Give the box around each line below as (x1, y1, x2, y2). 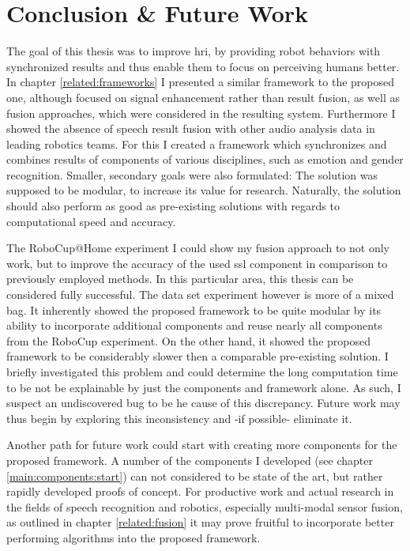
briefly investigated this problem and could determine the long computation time (6, 364, 398, 379)
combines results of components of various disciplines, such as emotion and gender (6, 151, 404, 168)
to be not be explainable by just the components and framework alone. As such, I (6, 379, 401, 395)
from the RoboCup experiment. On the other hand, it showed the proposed (6, 332, 371, 349)
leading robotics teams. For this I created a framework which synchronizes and (6, 135, 387, 152)
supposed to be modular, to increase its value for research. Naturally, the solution (6, 182, 401, 198)
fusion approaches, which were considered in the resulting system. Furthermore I (6, 104, 396, 121)
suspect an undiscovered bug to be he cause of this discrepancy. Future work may (6, 394, 401, 411)
